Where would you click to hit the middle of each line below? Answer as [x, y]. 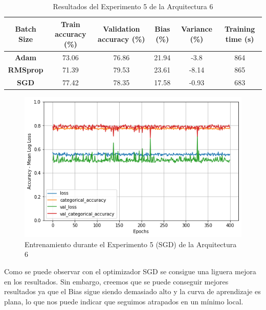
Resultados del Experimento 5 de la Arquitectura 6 [133, 6]
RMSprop [26, 70]
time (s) [240, 39]
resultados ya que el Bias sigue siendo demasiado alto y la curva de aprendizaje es [132, 291]
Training [240, 29]
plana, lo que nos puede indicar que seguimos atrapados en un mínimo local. [124, 301]
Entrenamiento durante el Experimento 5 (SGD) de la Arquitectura [131, 244]
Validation [121, 29]
